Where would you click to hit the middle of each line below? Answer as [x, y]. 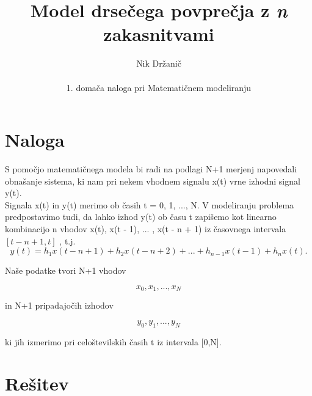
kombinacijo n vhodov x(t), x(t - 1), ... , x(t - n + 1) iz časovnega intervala [146, 229]
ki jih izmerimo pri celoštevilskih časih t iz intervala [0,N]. [113, 341]
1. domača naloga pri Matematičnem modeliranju [159, 87]
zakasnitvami [159, 34]
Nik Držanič [159, 63]
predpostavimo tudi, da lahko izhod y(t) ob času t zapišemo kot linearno [141, 217]
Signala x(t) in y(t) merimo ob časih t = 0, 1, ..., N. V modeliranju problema [150, 204]
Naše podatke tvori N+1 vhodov [66, 270]
